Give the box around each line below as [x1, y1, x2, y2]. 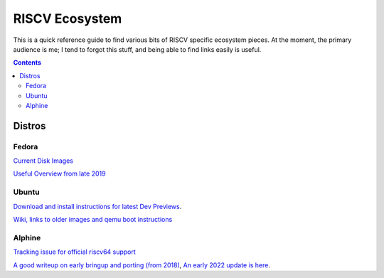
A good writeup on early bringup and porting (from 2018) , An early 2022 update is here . [13, 260, 270, 269]
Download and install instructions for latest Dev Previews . [13, 202, 182, 210]
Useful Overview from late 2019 [13, 169, 106, 178]
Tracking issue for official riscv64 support [13, 247, 137, 256]
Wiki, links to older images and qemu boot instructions [13, 215, 173, 223]
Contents [13, 58, 42, 67]
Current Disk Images [13, 156, 74, 165]
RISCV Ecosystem [13, 11, 122, 26]
